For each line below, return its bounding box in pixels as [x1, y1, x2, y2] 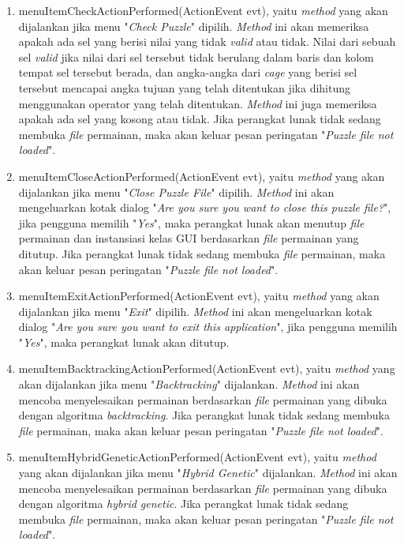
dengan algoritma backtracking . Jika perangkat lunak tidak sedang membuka [18, 407, 390, 423]
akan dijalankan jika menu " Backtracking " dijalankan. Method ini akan [18, 376, 360, 393]
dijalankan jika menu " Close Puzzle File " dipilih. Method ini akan [18, 183, 335, 200]
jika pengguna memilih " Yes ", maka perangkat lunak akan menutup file [18, 214, 365, 231]
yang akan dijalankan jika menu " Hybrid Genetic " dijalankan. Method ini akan [18, 464, 398, 481]
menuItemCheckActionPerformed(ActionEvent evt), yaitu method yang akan [18, 2, 388, 18]
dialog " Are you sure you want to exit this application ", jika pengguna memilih [18, 318, 398, 335]
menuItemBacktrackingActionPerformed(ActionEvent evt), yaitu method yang [18, 360, 395, 377]
